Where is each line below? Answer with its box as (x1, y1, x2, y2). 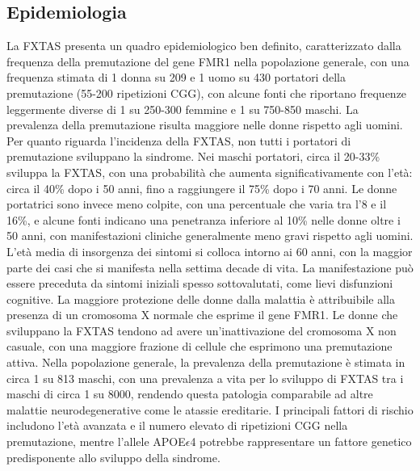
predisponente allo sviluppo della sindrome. (6, 448, 220, 465)
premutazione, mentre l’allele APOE (6, 433, 186, 450)
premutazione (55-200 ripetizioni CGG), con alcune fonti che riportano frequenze (6, 84, 407, 101)
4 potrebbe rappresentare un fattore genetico (190, 433, 412, 450)
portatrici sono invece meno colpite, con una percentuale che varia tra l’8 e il (6, 196, 387, 212)
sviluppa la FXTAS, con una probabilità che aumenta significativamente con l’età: (6, 163, 413, 180)
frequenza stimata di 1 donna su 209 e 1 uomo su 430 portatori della (6, 69, 346, 86)
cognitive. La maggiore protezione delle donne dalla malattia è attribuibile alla (6, 290, 395, 307)
